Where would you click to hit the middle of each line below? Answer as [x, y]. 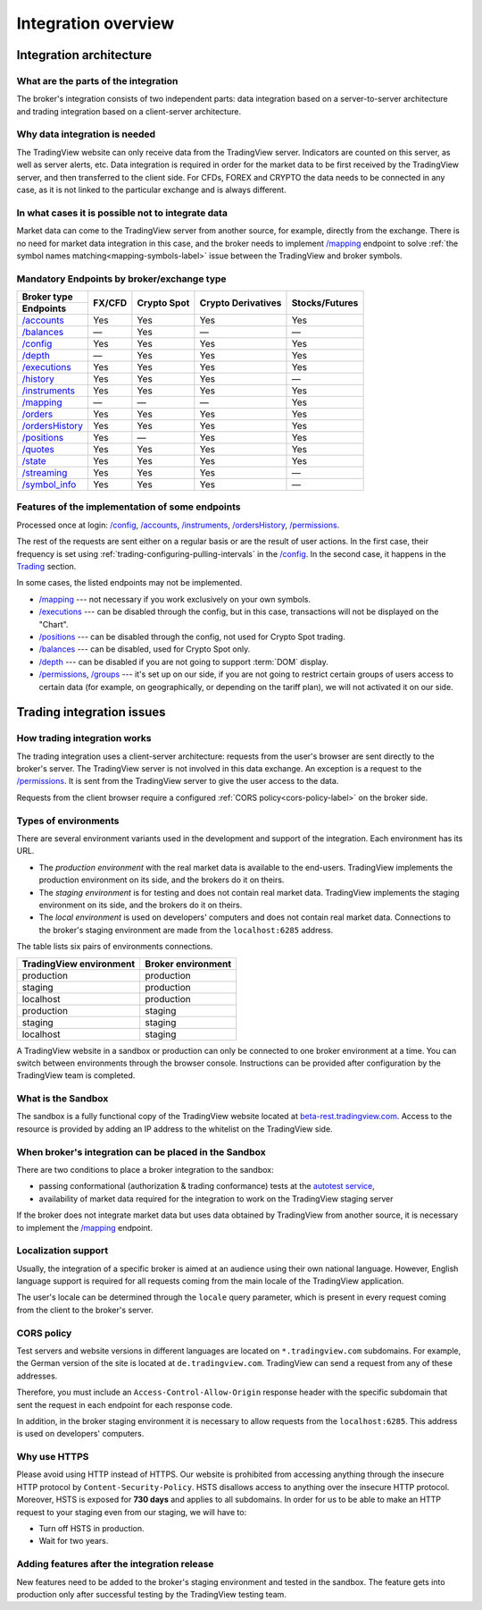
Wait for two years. [74, 1541]
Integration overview [95, 23]
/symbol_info [49, 485]
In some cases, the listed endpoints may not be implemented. [129, 583]
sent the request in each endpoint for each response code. [125, 1404]
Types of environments [68, 821]
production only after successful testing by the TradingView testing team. [152, 1594]
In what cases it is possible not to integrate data [122, 213]
